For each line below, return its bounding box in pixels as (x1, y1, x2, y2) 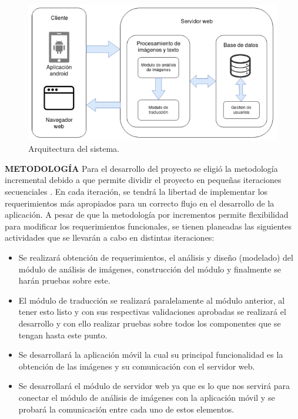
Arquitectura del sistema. (28, 142, 120, 155)
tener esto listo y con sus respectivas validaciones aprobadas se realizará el (18, 305, 286, 318)
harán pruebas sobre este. (18, 274, 111, 287)
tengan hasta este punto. (18, 328, 108, 341)
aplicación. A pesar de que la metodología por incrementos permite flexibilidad (5, 208, 289, 221)
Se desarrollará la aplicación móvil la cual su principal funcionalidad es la (18, 348, 283, 361)
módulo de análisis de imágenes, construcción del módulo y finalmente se (18, 262, 281, 275)
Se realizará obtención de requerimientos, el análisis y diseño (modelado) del (18, 251, 293, 263)
